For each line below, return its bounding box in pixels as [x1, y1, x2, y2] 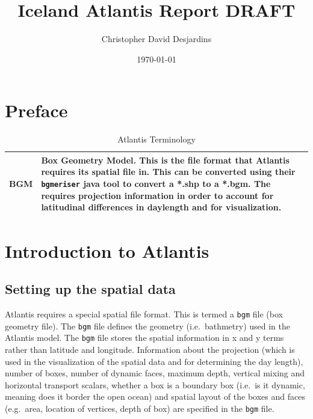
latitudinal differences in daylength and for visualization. [41, 201, 282, 213]
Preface [5, 98, 68, 123]
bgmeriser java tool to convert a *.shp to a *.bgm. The [41, 177, 271, 190]
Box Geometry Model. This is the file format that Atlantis [41, 153, 290, 166]
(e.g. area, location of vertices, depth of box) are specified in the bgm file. [5, 402, 274, 414]
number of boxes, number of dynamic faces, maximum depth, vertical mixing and [5, 367, 305, 379]
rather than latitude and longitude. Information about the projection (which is [5, 343, 295, 355]
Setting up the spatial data [5, 280, 176, 298]
